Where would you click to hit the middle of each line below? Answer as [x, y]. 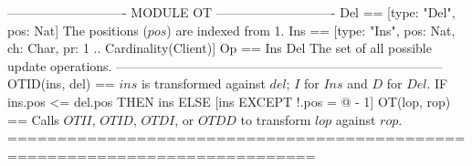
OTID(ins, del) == [61, 83]
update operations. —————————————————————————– [225, 65]
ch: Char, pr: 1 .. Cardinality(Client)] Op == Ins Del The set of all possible [220, 48]
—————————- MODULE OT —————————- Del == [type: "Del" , [231, 12]
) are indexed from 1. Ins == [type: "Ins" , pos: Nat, [311, 30]
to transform [276, 119]
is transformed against [203, 83]
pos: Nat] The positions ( [78, 30]
